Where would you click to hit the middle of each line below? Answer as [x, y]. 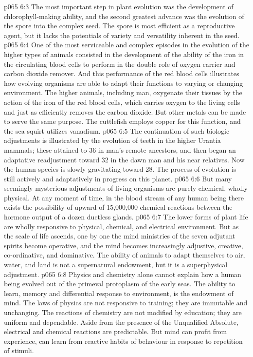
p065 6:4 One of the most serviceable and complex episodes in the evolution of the [126, 45]
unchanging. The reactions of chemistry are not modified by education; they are [123, 312]
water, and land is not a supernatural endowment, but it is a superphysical [116, 265]
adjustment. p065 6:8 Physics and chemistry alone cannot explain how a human [123, 274]
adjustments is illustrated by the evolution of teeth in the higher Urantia [112, 140]
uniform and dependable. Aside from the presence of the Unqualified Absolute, [121, 322]
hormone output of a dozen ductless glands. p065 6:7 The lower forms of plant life [126, 217]
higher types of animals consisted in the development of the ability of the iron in [124, 54]
